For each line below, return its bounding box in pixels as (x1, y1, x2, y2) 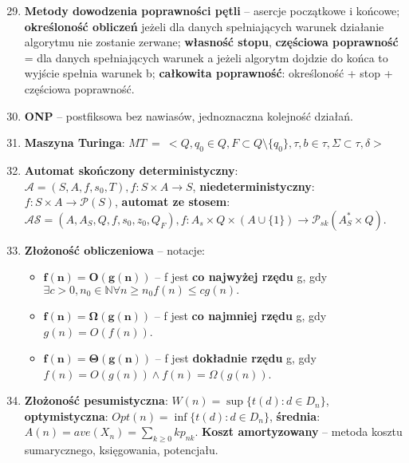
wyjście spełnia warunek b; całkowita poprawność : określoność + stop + (24, 65, 393, 81)
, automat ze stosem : (115, 193, 230, 210)
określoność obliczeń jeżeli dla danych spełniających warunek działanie (24, 18, 384, 34)
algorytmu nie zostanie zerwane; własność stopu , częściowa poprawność (24, 34, 399, 50)
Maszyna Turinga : (24, 134, 125, 151)
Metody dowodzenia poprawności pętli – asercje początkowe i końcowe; (24, 2, 400, 18)
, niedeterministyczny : (192, 177, 315, 194)
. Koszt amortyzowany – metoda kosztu (195, 423, 403, 440)
